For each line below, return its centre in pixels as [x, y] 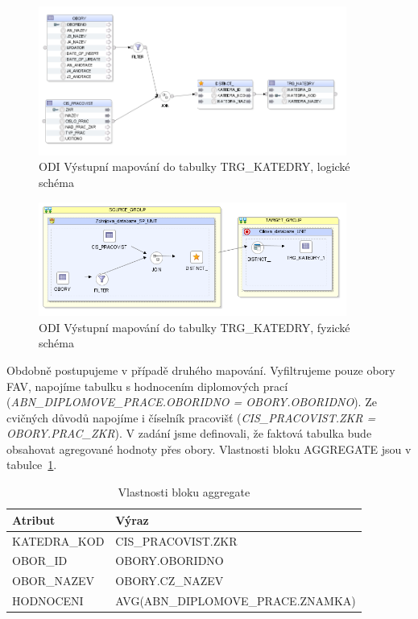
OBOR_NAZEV [54, 581]
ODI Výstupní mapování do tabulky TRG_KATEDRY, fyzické [195, 327]
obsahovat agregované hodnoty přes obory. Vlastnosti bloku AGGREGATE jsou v [209, 449]
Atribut [34, 519]
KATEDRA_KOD [58, 540]
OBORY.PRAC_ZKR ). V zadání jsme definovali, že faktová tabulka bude [189, 433]
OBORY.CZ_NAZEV [170, 581]
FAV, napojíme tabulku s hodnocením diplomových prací [147, 386]
